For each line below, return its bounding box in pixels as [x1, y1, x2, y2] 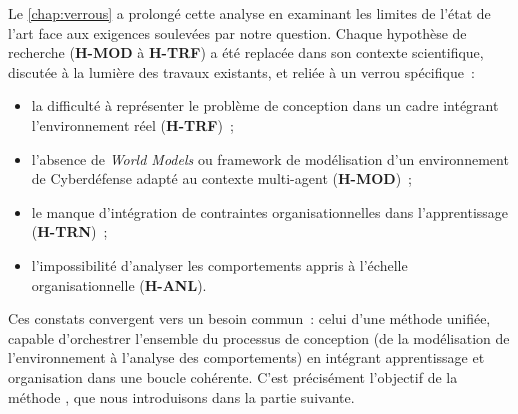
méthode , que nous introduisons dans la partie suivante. [8, 386, 355, 407]
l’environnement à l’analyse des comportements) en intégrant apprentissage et [8, 347, 485, 368]
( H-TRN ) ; [31, 221, 108, 242]
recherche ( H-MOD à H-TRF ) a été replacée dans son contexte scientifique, [8, 42, 484, 63]
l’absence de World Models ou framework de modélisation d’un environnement [31, 148, 509, 169]
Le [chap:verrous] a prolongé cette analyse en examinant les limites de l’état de [8, 3, 491, 23]
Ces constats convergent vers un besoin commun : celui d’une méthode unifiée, [8, 308, 491, 329]
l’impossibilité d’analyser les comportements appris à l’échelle [31, 254, 408, 275]
